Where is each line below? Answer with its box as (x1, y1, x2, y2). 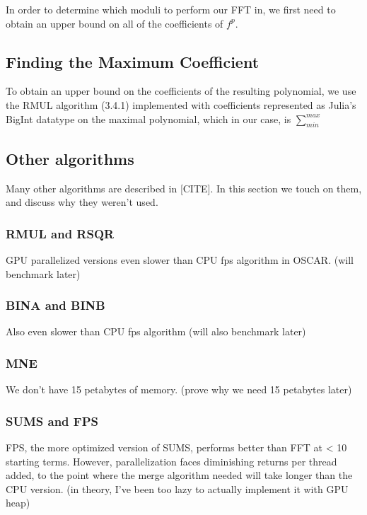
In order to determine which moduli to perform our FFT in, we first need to (6, 2, 336, 16)
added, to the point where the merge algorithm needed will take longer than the (6, 468, 353, 482)
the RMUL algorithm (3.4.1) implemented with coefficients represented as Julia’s (6, 97, 356, 112)
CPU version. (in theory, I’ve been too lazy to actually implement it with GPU (6, 481, 349, 496)
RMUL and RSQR (6, 224, 115, 242)
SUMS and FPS (6, 412, 98, 429)
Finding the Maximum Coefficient (6, 50, 260, 72)
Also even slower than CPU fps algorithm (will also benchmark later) (6, 324, 306, 339)
